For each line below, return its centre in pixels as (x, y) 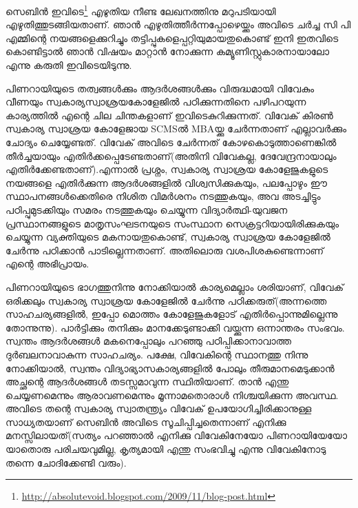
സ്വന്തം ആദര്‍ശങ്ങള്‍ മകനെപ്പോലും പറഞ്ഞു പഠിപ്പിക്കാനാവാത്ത (148, 341)
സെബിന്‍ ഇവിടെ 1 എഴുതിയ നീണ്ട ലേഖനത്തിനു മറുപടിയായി (141, 10)
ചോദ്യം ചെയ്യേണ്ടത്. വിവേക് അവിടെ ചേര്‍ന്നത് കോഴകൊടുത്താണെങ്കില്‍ (171, 142)
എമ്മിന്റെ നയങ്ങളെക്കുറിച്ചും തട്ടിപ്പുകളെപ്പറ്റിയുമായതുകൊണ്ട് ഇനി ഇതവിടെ (172, 38)
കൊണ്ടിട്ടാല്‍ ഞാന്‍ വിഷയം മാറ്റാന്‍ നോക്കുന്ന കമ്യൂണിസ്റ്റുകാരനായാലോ (168, 51)
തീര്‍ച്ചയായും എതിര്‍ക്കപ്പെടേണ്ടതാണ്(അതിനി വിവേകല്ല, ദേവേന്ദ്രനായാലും (171, 155)
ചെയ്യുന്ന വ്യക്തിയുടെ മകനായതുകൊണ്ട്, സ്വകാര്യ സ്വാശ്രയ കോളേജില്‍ (168, 237)
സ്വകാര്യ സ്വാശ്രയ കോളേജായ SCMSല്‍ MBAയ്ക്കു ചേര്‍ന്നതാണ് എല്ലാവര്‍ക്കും (176, 129)
